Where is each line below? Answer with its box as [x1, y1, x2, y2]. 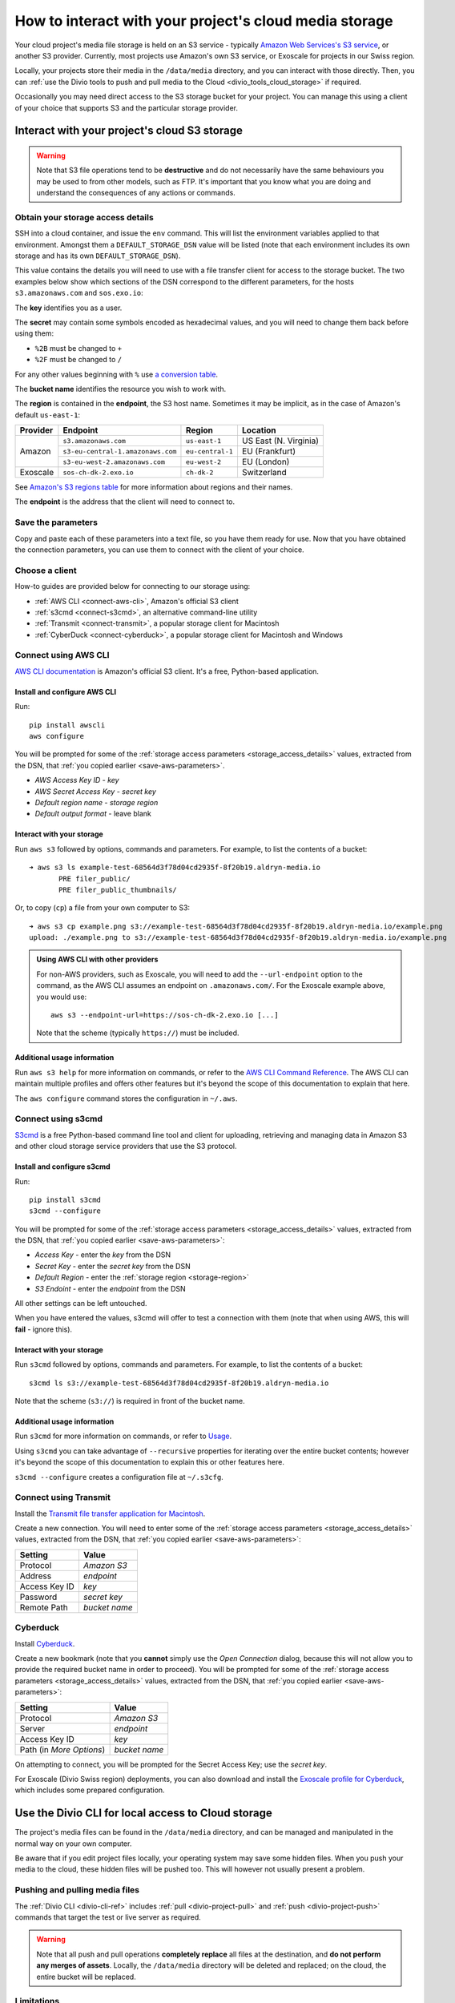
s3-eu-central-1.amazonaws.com [62, 447, 177, 456]
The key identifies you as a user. [14, 303, 123, 312]
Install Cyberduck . [14, 1638, 75, 1648]
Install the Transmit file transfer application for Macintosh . [14, 1509, 206, 1518]
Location [241, 425, 276, 436]
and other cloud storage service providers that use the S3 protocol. [14, 1142, 237, 1151]
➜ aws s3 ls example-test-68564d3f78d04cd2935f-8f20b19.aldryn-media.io [29, 863, 320, 873]
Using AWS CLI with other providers [36, 954, 159, 965]
